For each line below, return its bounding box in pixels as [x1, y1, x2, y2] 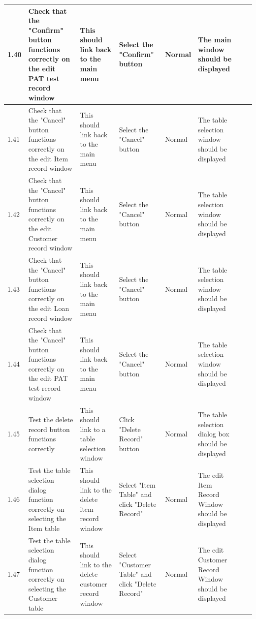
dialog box [198, 429, 229, 439]
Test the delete [28, 414, 73, 425]
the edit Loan [28, 303, 69, 313]
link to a [80, 424, 106, 434]
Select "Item [119, 479, 156, 490]
